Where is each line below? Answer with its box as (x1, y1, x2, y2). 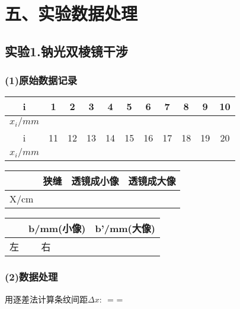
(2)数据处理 (5, 269, 58, 284)
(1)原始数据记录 (5, 73, 78, 88)
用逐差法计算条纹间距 (5, 292, 88, 305)
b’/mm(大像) (95, 221, 155, 236)
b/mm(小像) (28, 221, 86, 236)
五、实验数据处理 (5, 1, 138, 25)
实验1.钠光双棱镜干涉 (5, 41, 128, 60)
